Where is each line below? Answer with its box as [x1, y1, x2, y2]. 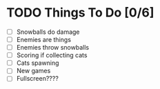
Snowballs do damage [16, 28, 80, 36]
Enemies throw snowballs [16, 43, 90, 52]
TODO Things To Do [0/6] [6, 5, 154, 21]
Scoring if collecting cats [16, 51, 88, 59]
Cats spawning [16, 59, 59, 67]
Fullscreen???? [16, 75, 59, 83]
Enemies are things [16, 36, 72, 43]
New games [16, 67, 51, 75]
